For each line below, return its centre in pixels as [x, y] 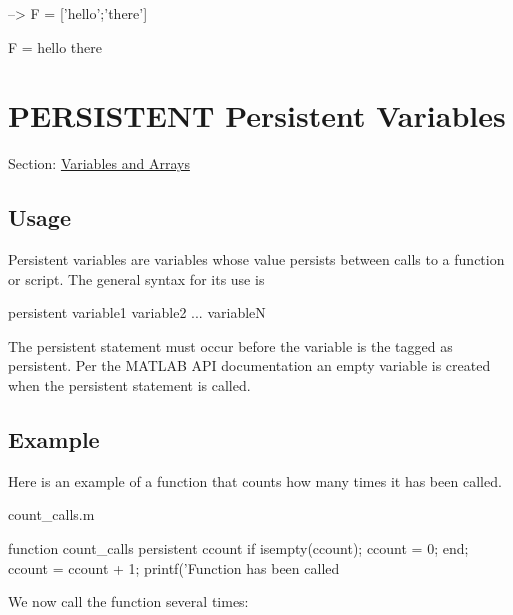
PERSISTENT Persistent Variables [257, 115]
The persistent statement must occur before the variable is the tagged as [230, 345]
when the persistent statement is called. [129, 385]
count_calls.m [51, 514]
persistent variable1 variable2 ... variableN [137, 312]
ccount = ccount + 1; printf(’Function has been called [174, 567]
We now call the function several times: [128, 601]
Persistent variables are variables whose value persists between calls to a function [256, 259]
